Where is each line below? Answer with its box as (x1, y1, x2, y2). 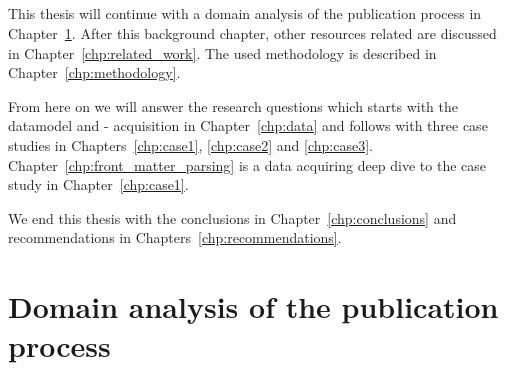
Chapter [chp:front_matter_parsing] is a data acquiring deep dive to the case (8, 154, 487, 175)
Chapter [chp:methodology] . (8, 62, 181, 83)
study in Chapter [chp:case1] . (8, 174, 189, 195)
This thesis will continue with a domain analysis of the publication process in (8, 3, 482, 24)
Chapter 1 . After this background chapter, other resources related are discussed (8, 22, 497, 43)
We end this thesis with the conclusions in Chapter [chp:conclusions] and (8, 207, 457, 228)
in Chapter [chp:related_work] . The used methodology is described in (8, 42, 437, 63)
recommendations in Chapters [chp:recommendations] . (8, 227, 342, 248)
